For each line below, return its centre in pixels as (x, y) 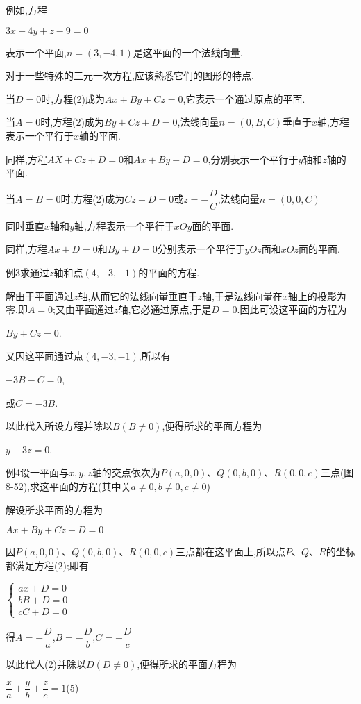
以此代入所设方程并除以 (59, 426)
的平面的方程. (169, 272)
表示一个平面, (36, 52)
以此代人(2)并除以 (46, 663)
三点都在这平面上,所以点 (230, 552)
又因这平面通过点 (44, 356)
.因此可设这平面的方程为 (292, 309)
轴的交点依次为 (126, 472)
